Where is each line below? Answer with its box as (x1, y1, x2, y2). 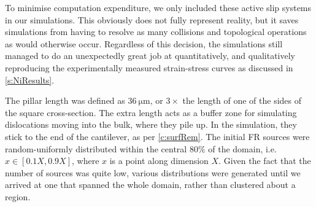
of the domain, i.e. (208, 142, 277, 155)
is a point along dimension (109, 154, 209, 167)
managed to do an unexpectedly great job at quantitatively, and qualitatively (5, 49, 295, 62)
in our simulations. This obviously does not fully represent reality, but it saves (5, 13, 299, 26)
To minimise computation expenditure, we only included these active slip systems (5, 1, 312, 14)
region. (5, 190, 31, 203)
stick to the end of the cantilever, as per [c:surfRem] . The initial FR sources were (5, 130, 310, 143)
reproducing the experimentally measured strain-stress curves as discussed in (5, 61, 293, 74)
